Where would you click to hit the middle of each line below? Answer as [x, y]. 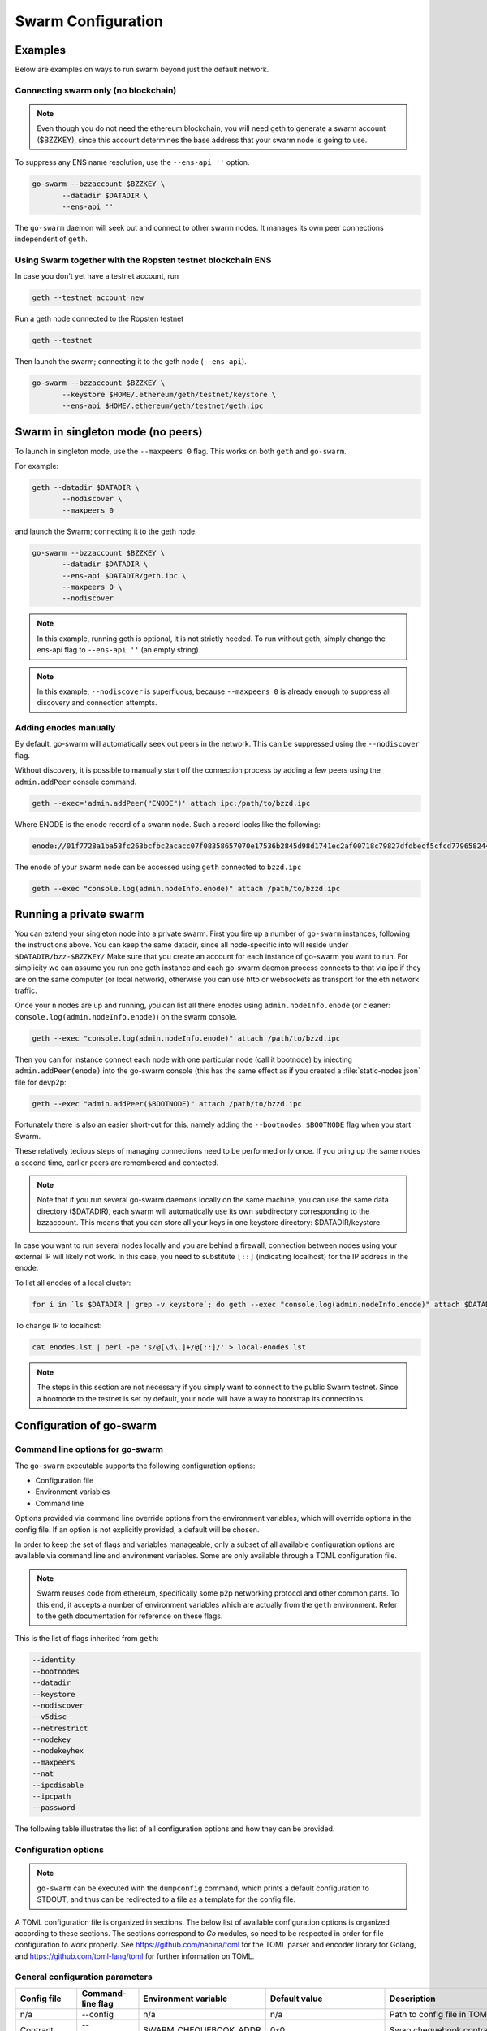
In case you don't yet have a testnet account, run [97, 276]
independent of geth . [52, 239]
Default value [296, 1999]
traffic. [26, 990]
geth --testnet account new [88, 298]
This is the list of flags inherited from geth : [87, 1639]
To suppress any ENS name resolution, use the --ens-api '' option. [132, 162]
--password [54, 1808]
